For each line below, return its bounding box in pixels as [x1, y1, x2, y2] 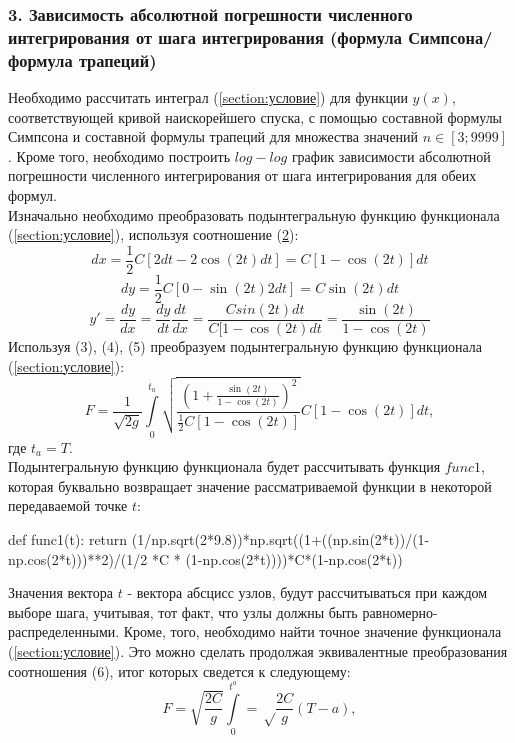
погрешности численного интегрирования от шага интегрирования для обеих [8, 165, 477, 186]
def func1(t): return [8, 528, 128, 549]
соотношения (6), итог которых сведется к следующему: [8, 660, 351, 681]
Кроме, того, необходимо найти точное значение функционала [123, 621, 502, 642]
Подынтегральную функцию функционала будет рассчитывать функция [8, 456, 441, 477]
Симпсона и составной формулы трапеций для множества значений [8, 126, 419, 147]
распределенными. [8, 621, 120, 642]
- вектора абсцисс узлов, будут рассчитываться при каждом [127, 582, 488, 603]
